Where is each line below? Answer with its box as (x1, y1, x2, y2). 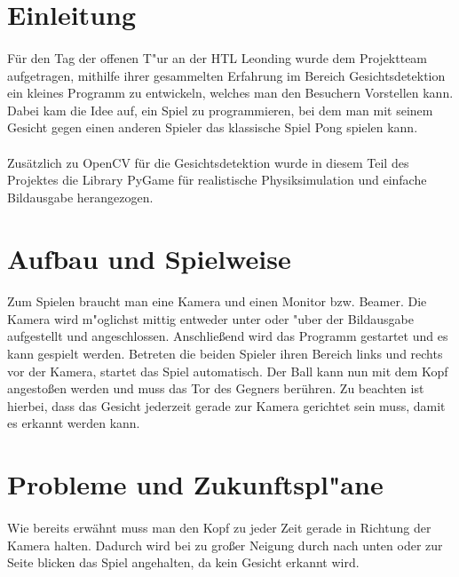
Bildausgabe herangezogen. (7, 187, 154, 206)
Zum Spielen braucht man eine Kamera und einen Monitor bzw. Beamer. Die (7, 292, 427, 311)
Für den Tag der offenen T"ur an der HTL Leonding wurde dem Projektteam (7, 48, 428, 67)
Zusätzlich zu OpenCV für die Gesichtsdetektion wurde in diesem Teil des (7, 153, 409, 171)
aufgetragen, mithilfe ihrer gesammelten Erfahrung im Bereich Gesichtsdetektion (7, 66, 446, 84)
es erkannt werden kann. (7, 414, 140, 432)
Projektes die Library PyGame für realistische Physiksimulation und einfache (7, 170, 427, 189)
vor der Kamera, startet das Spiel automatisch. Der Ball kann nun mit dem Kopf (7, 361, 448, 380)
